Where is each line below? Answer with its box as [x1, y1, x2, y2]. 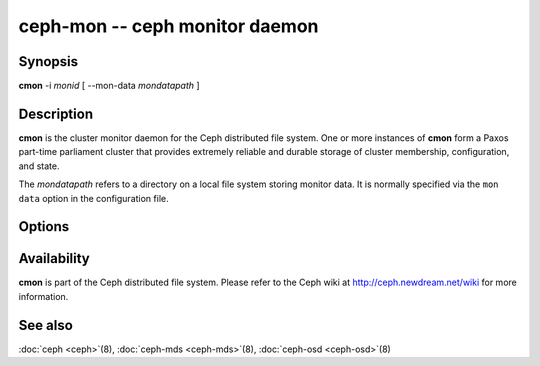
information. [18, 290, 69, 302]
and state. [18, 160, 60, 172]
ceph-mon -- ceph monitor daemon [18, 15, 319, 37]
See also [18, 316, 74, 334]
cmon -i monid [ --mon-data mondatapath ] [18, 80, 200, 92]
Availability [18, 250, 90, 267]
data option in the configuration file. [18, 192, 169, 204]
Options [18, 218, 70, 235]
